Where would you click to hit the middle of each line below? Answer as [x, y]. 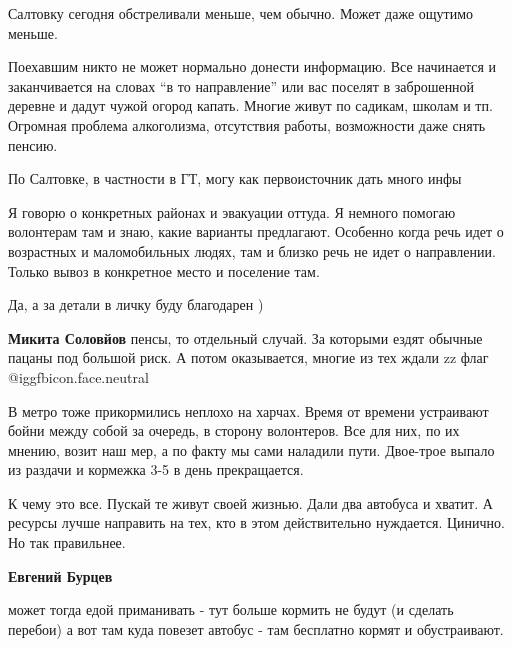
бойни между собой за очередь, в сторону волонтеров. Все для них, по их [234, 430]
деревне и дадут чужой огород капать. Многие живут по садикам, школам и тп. [250, 105]
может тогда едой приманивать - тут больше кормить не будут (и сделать [231, 609]
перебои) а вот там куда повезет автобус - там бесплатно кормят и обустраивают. [256, 628]
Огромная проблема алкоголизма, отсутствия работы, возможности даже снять [247, 124]
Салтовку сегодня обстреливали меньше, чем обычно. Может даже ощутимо [241, 13]
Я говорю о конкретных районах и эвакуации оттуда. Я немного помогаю [232, 211]
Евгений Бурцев [60, 575]
